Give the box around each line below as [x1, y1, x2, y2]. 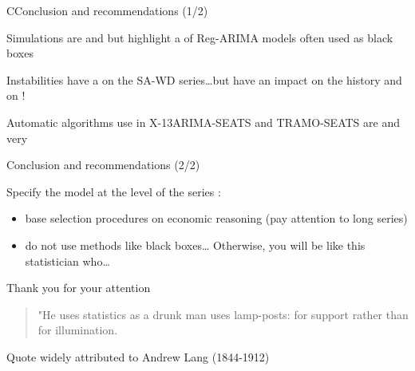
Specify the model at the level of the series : [6, 183, 221, 199]
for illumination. [38, 322, 118, 338]
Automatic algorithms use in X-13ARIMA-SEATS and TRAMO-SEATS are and [6, 113, 400, 130]
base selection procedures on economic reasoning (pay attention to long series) [25, 210, 408, 227]
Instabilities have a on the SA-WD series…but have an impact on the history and [6, 71, 402, 88]
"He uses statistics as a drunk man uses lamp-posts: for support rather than [38, 306, 409, 322]
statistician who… [25, 252, 110, 269]
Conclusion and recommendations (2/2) [6, 156, 200, 173]
